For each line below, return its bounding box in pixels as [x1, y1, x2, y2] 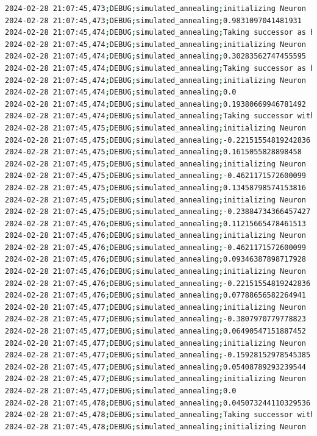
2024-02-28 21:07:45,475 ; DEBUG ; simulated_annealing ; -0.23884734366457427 [5, 207, 311, 216]
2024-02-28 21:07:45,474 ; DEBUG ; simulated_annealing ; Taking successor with [5, 112, 315, 121]
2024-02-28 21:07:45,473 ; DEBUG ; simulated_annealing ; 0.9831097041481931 [5, 16, 302, 25]
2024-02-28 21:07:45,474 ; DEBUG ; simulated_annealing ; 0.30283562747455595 [5, 52, 307, 61]
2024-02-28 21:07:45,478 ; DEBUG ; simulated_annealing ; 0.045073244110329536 [5, 398, 311, 407]
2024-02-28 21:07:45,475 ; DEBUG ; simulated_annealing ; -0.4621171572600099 [5, 171, 307, 180]
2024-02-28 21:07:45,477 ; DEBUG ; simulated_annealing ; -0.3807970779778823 [5, 315, 307, 324]
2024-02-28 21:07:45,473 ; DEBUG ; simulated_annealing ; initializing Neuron [5, 4, 307, 13]
